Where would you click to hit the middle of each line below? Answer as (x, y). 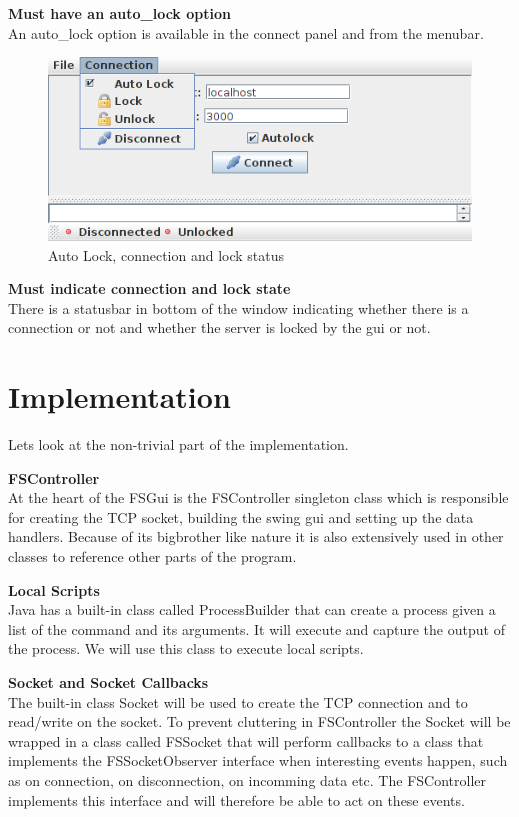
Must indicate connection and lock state (149, 288)
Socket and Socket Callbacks (108, 682)
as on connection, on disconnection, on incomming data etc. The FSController (247, 779)
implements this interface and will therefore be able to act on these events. (236, 799)
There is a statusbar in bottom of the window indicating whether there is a (238, 307)
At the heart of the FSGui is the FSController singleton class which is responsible (258, 497)
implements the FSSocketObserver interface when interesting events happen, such (258, 760)
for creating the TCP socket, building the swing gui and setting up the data (241, 516)
